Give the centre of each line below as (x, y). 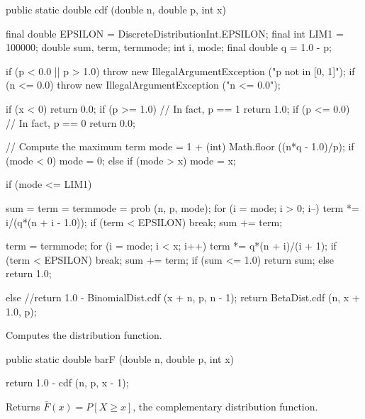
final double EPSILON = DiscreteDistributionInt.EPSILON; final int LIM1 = (175, 33)
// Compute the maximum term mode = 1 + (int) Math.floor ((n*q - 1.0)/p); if (180, 146)
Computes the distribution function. (84, 335)
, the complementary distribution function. (225, 406)
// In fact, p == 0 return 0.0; (71, 122)
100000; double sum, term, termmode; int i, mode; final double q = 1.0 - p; (169, 47)
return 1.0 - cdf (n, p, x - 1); (67, 382)
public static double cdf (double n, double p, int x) (116, 9)
